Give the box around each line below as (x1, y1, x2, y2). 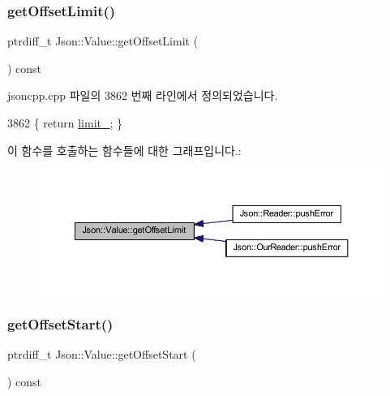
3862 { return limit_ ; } (7, 114, 123, 131)
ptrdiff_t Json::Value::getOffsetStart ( (7, 346, 196, 363)
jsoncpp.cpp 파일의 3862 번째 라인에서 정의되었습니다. (7, 87, 278, 104)
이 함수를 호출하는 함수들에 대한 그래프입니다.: (7, 141, 242, 158)
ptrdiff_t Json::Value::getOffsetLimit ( (7, 32, 199, 49)
